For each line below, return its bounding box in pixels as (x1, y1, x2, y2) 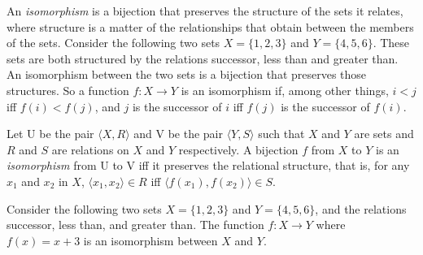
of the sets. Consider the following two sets (7, 34, 220, 51)
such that (258, 125, 305, 142)
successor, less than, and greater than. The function (7, 216, 264, 233)
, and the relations (315, 200, 407, 217)
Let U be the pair (7, 125, 94, 142)
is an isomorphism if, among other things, (181, 81, 389, 98)
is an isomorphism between (83, 231, 218, 249)
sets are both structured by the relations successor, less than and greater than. (7, 50, 399, 67)
